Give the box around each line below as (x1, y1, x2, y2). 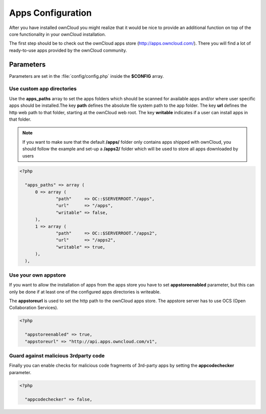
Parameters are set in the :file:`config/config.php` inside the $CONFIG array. (9, 73, 164, 79)
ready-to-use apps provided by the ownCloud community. (9, 47, 127, 53)
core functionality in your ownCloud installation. (9, 31, 106, 37)
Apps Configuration (9, 7, 92, 18)
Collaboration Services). (9, 305, 59, 311)
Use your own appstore (9, 271, 66, 278)
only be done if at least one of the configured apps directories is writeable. (9, 288, 161, 295)
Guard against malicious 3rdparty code (9, 352, 105, 359)
